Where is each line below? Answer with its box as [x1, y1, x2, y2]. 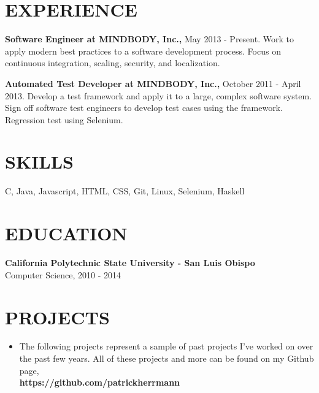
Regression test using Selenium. [5, 113, 123, 126]
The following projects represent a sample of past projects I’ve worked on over [19, 340, 313, 353]
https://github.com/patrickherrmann [19, 376, 180, 389]
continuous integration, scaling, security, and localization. [5, 56, 220, 69]
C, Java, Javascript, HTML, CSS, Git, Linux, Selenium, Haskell [5, 185, 245, 197]
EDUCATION [5, 221, 128, 246]
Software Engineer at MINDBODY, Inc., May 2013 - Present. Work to [5, 32, 294, 45]
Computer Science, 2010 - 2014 [5, 268, 121, 281]
